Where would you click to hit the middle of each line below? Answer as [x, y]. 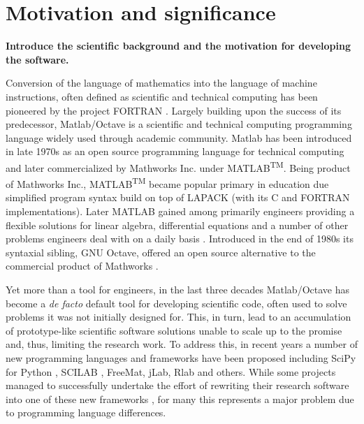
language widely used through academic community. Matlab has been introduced [179, 137]
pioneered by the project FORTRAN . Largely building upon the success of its [174, 110]
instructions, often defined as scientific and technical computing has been [162, 96]
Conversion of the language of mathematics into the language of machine [161, 83]
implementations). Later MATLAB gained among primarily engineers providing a [180, 211]
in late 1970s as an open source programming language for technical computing [175, 151]
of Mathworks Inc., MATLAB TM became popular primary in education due [167, 183]
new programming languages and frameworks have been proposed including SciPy [181, 357]
